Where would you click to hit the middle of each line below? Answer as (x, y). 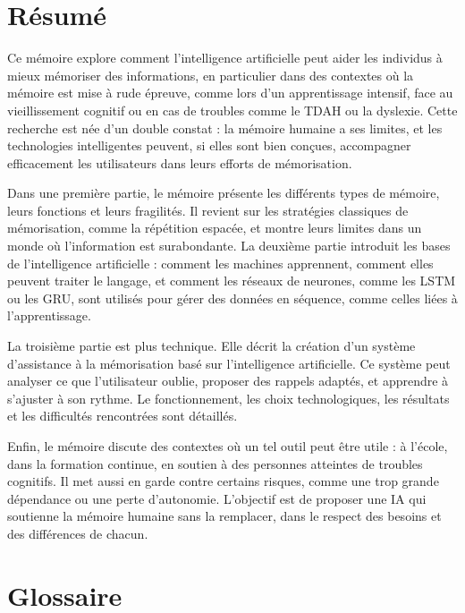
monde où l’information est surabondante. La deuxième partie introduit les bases (229, 246)
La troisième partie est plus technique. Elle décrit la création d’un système (211, 346)
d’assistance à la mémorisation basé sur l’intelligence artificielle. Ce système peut (229, 363)
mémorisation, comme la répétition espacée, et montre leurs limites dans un (215, 228)
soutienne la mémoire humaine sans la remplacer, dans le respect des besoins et (224, 516)
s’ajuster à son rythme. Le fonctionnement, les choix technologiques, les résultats (228, 398)
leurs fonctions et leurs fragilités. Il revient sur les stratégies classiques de (208, 210)
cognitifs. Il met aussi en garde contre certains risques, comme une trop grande (223, 481)
